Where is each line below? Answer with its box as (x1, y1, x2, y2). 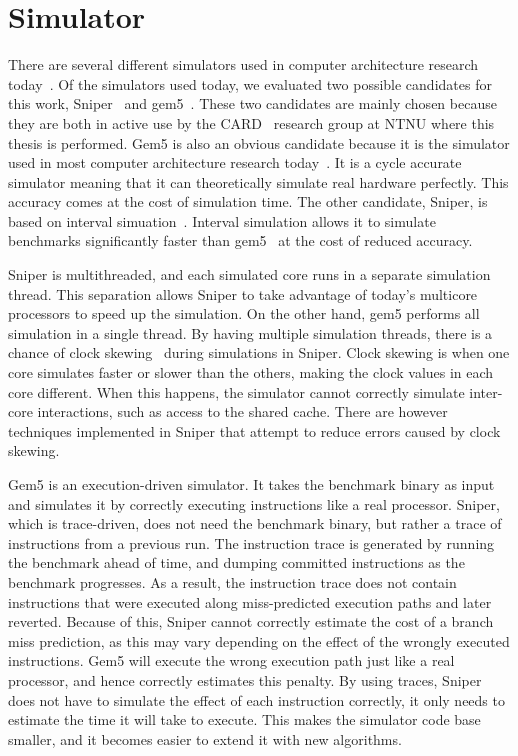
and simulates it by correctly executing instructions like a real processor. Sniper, (8, 493, 500, 514)
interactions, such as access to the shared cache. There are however (37, 401, 448, 422)
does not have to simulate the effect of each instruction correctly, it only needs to (8, 689, 505, 710)
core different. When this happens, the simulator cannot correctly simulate (8, 381, 465, 402)
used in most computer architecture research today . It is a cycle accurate (8, 152, 462, 173)
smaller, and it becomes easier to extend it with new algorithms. (8, 728, 402, 749)
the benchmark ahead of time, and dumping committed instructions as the (8, 552, 465, 573)
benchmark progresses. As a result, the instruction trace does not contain (8, 571, 457, 592)
